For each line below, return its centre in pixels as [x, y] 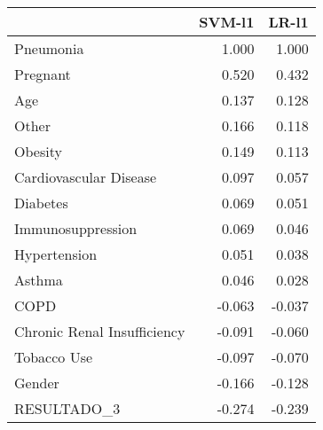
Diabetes [41, 203]
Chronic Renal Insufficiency [100, 331]
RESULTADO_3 [67, 408]
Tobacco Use [54, 357]
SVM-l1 [227, 22]
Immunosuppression [76, 228]
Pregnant [43, 74]
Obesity [38, 151]
